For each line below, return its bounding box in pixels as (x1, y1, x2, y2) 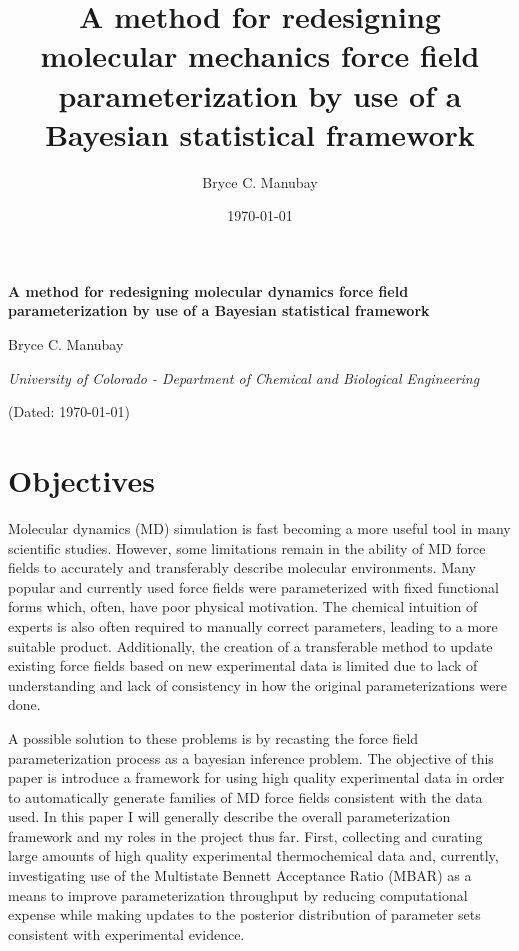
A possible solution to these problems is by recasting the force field (8, 727, 419, 748)
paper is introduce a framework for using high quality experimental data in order (8, 767, 505, 788)
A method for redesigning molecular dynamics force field (8, 280, 409, 301)
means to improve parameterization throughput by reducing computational (8, 884, 468, 905)
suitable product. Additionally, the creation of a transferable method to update (8, 635, 493, 656)
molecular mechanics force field (40, 35, 480, 76)
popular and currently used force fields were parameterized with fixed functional (8, 576, 499, 597)
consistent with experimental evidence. (8, 923, 245, 944)
